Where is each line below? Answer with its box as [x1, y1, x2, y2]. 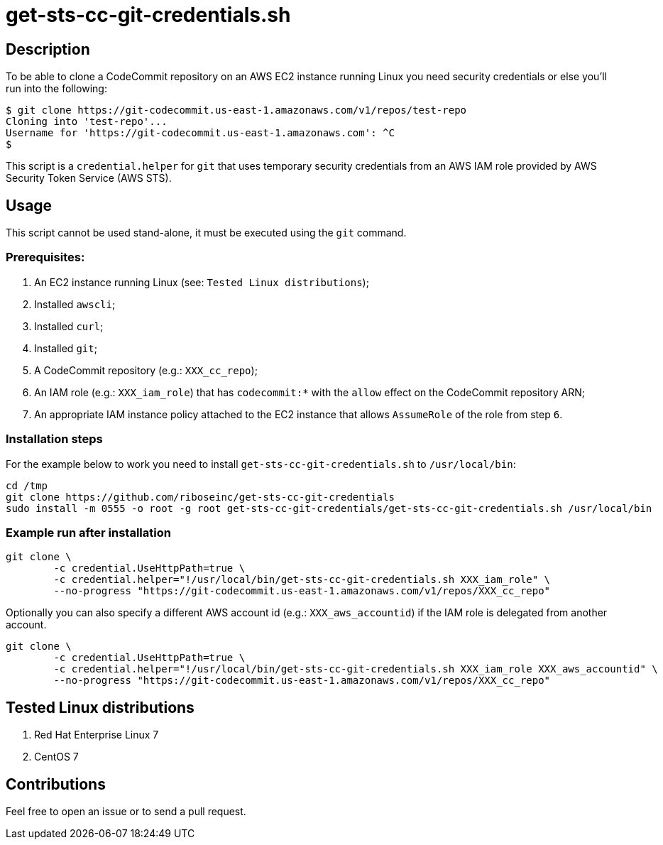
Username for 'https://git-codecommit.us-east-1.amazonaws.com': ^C [6, 127, 395, 139]
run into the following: [6, 82, 107, 95]
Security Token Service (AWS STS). [6, 172, 172, 185]
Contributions [6, 775, 106, 793]
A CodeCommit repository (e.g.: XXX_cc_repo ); [34, 364, 258, 376]
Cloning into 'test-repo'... [6, 116, 168, 128]
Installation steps [6, 432, 103, 447]
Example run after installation [6, 525, 171, 540]
